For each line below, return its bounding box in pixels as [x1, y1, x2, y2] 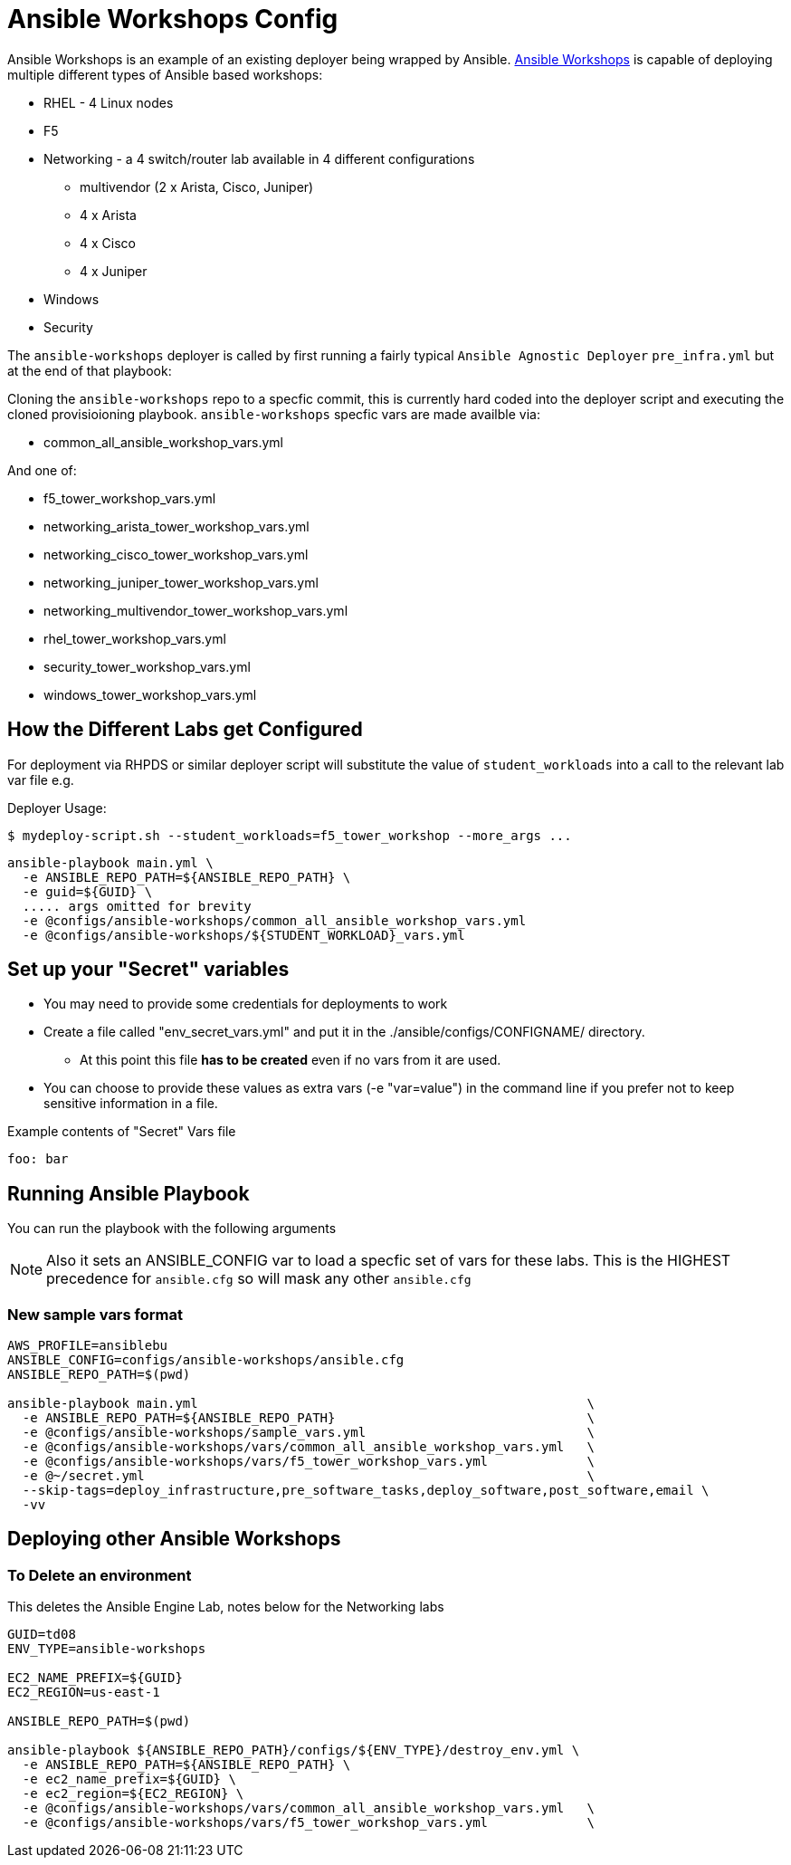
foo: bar [7, 1152, 69, 1167]
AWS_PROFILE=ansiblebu [7, 1338, 168, 1353]
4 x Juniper [80, 263, 148, 279]
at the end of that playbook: [7, 362, 172, 378]
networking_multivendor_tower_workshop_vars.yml [43, 602, 348, 618]
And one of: [7, 462, 77, 478]
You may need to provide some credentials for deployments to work [43, 996, 448, 1012]
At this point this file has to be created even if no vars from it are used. [80, 1052, 501, 1068]
